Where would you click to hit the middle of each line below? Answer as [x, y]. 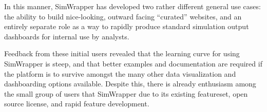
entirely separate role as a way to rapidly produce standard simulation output [127, 26]
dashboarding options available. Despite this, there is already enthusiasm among [130, 84]
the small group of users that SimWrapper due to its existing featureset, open [126, 93]
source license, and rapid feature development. [77, 104]
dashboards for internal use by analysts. [67, 36]
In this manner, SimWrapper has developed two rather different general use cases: [132, 6]
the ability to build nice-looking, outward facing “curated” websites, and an [123, 16]
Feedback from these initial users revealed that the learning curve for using [122, 53]
